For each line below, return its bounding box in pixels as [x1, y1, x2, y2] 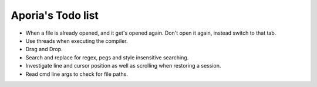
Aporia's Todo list [11, 9, 99, 22]
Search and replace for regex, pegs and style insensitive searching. [25, 53, 189, 61]
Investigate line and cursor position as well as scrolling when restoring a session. [25, 62, 221, 69]
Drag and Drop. [25, 46, 63, 53]
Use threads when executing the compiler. [25, 37, 128, 44]
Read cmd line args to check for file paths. [25, 71, 129, 78]
